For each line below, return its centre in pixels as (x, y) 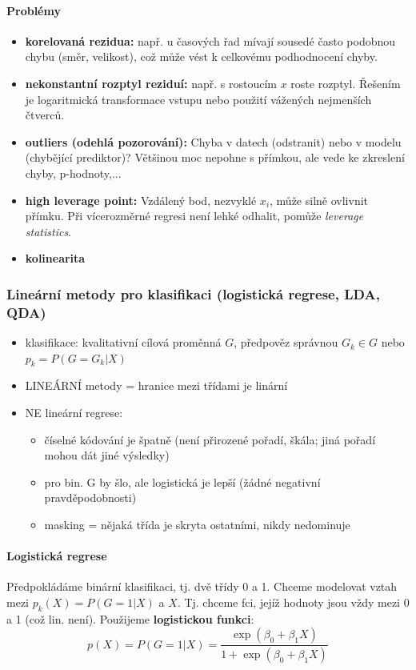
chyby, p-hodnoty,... (73, 173)
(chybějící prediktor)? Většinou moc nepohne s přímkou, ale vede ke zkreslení (215, 157)
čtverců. (45, 115)
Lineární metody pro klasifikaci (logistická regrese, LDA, (193, 293)
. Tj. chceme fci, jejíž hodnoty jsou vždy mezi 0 (293, 602)
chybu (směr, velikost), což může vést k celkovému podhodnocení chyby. (201, 56)
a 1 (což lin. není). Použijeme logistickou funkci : (130, 618)
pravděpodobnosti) (90, 497)
